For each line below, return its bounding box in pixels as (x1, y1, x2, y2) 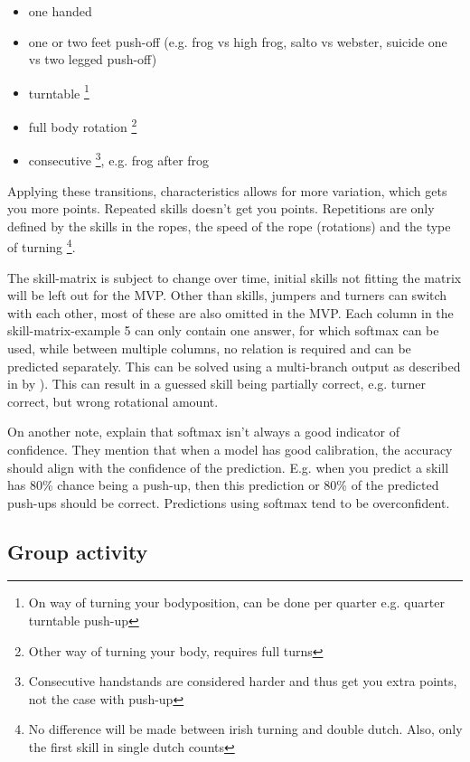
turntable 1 (28, 80, 89, 102)
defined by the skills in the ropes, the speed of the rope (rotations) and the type (7, 216, 451, 235)
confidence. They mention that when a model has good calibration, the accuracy (7, 439, 453, 458)
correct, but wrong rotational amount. (7, 391, 219, 410)
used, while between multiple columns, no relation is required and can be (7, 338, 411, 357)
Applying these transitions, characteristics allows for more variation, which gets (7, 181, 447, 200)
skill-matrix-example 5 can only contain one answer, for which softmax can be (7, 321, 439, 340)
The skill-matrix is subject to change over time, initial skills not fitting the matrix (7, 268, 462, 287)
